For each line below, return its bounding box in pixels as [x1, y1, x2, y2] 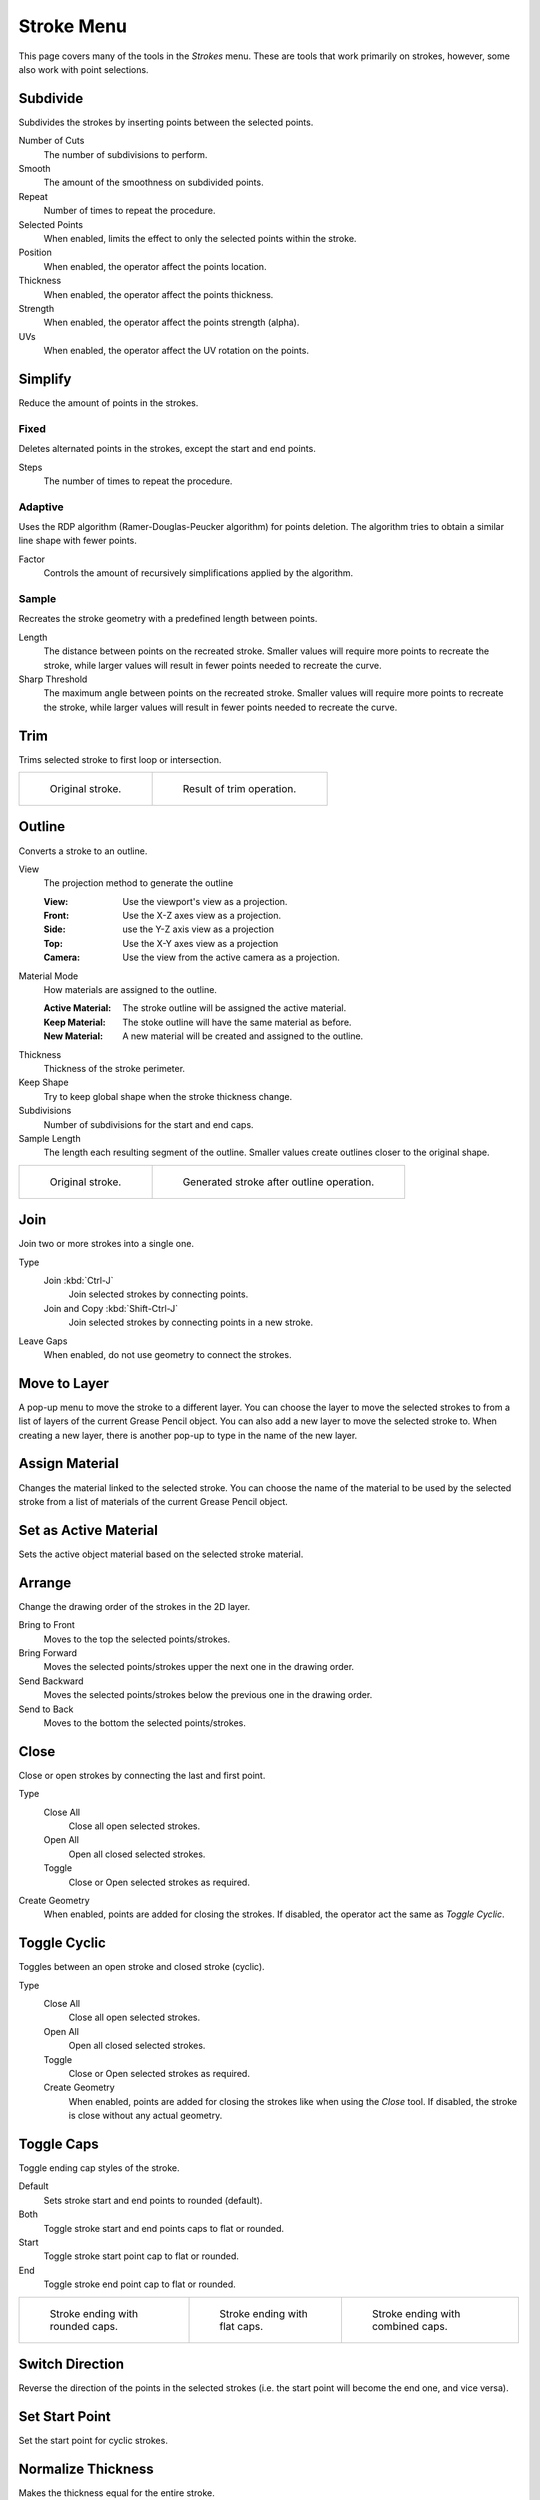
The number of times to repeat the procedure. [43, 475, 233, 487]
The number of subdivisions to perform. [43, 148, 208, 160]
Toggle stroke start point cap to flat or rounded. [43, 2250, 240, 2262]
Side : [43, 923, 66, 935]
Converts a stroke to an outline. [18, 845, 148, 857]
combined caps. [371, 2319, 449, 2333]
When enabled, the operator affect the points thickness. [43, 288, 274, 300]
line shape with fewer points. [18, 535, 137, 547]
